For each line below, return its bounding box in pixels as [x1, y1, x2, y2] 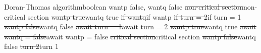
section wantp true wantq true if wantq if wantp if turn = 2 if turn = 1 [27, 11, 241, 22]
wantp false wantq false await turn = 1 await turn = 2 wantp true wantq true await [4, 21, 256, 32]
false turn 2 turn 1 [4, 41, 59, 51]
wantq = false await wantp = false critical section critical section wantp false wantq [4, 31, 256, 41]
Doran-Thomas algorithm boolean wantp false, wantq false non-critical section [4, 2, 243, 12]
